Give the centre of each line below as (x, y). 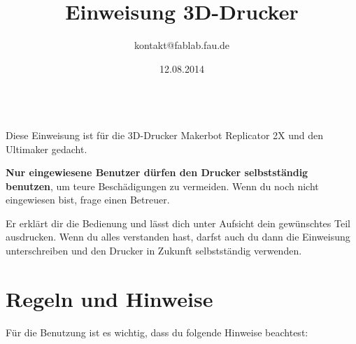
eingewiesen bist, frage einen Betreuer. (88, 200)
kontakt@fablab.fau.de (182, 45)
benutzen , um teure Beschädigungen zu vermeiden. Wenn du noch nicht (162, 186)
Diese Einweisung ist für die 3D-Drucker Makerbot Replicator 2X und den (165, 135)
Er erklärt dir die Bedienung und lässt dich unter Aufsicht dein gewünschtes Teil (178, 223)
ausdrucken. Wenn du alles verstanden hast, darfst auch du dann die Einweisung (178, 237)
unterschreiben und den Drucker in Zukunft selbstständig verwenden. (154, 251)
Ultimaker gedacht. (47, 149)
